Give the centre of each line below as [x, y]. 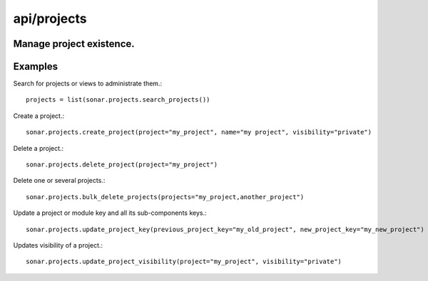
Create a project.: [39, 116]
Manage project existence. [74, 44]
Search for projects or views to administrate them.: [88, 84]
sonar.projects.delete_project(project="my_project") [122, 165]
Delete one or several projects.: [59, 181]
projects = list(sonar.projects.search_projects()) [118, 100]
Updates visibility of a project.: [58, 245]
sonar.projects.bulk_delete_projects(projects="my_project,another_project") [165, 197]
